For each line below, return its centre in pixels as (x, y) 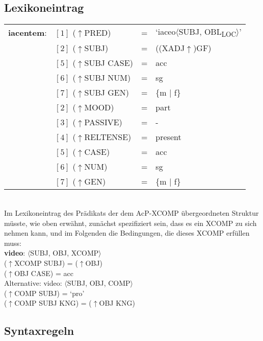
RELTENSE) (108, 137)
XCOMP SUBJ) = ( (46, 263)
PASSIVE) (103, 122)
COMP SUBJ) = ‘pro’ (49, 293)
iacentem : (28, 32)
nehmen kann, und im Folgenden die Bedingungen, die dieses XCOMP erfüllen (127, 233)
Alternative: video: (33, 283)
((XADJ (170, 48)
